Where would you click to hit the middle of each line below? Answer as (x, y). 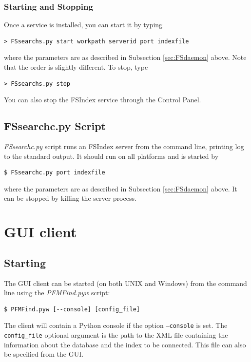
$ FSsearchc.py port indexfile (55, 173)
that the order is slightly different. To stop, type (76, 67)
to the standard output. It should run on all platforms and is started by (111, 156)
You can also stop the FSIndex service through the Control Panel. (103, 100)
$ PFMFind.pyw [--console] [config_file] (72, 309)
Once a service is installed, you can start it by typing (83, 25)
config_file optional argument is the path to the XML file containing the (116, 334)
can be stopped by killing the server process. (70, 198)
